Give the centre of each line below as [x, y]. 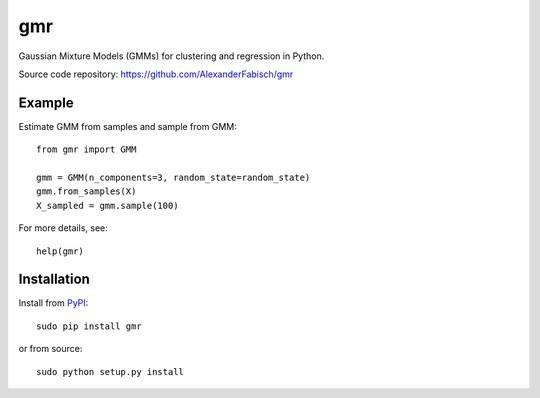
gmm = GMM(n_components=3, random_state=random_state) [173, 178]
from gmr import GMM [86, 149]
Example [46, 102]
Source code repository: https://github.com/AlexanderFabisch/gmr [156, 74]
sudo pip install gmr [89, 326]
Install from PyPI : [53, 303]
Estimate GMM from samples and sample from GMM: [127, 126]
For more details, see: [63, 228]
